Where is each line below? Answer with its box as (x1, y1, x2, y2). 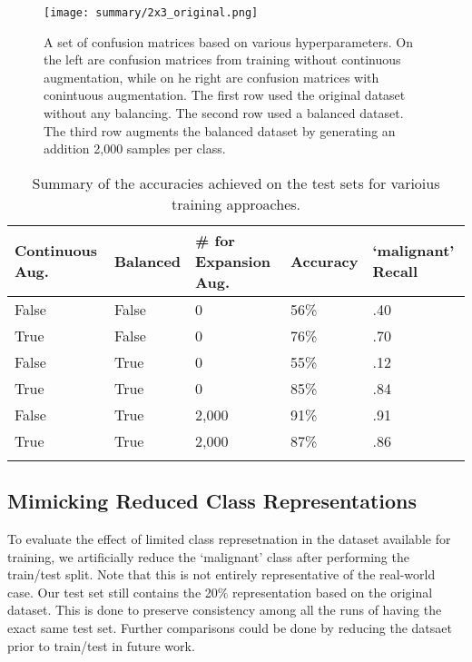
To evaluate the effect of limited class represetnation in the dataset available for (7, 529, 451, 548)
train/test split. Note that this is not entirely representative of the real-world (7, 565, 436, 584)
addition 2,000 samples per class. (44, 139, 226, 158)
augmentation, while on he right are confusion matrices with (44, 67, 379, 86)
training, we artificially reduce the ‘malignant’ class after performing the (7, 547, 409, 566)
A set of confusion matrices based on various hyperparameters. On (44, 32, 414, 51)
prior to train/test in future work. (7, 636, 195, 655)
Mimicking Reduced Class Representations (7, 487, 417, 515)
